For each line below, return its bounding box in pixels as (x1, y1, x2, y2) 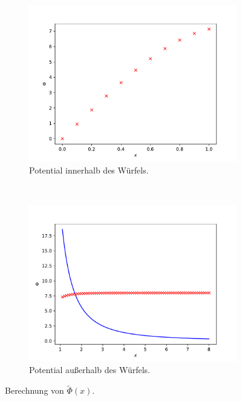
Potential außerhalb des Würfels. (29, 363, 150, 376)
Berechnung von (5, 384, 64, 397)
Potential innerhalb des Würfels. (29, 163, 149, 176)
